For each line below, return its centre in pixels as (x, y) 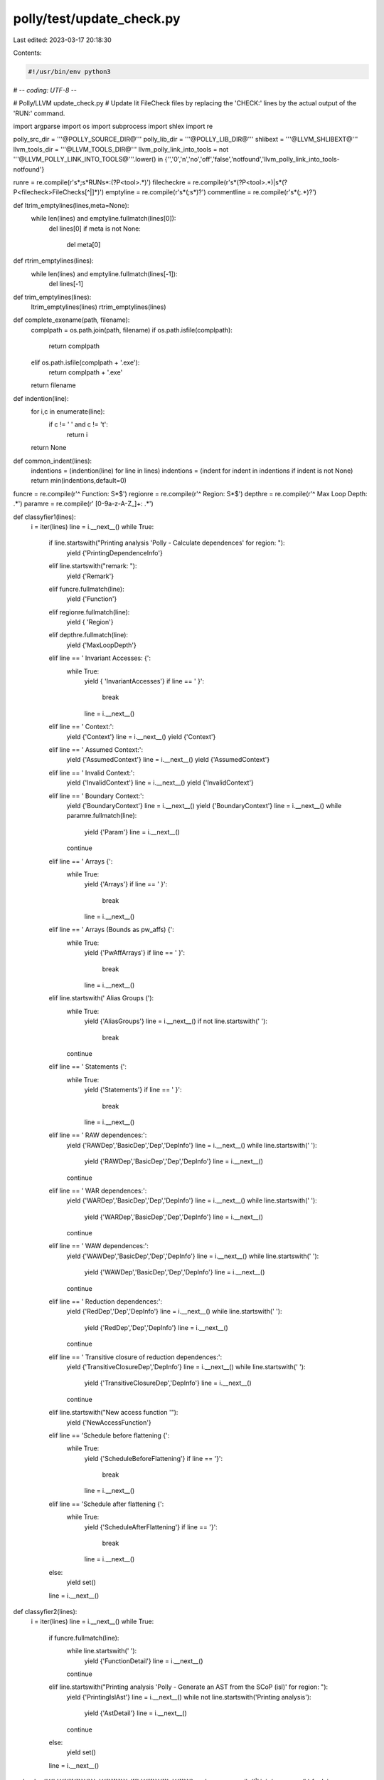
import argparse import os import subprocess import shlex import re (113, 126)
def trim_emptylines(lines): (52, 297)
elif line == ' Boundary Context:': (96, 796)
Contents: (27, 53)
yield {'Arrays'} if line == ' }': (126, 884)
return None (49, 448)
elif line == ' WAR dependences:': (98, 1190)
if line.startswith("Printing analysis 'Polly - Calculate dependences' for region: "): (167, 543)
